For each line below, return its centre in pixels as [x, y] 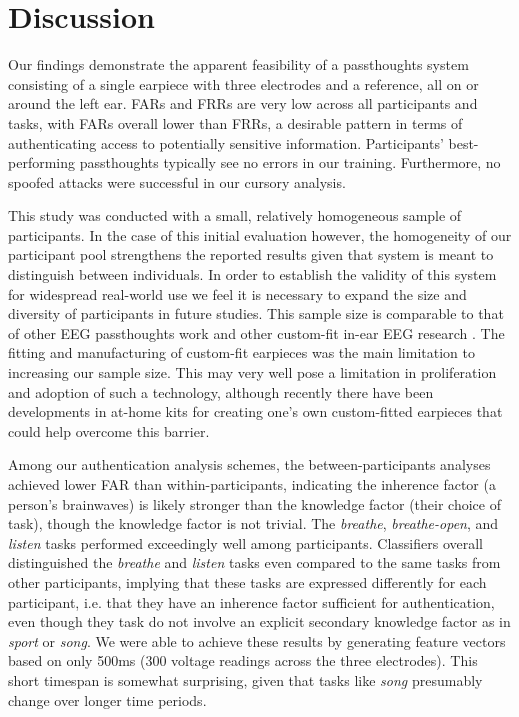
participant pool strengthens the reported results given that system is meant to [251, 254]
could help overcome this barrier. [109, 430]
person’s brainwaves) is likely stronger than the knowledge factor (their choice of [254, 503]
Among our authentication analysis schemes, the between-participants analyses [249, 464]
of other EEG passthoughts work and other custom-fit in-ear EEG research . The [256, 332]
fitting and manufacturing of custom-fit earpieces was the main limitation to [241, 352]
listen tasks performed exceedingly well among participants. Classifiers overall [245, 542]
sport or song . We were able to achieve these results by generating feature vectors [257, 640]
